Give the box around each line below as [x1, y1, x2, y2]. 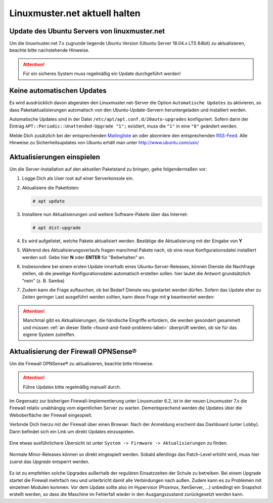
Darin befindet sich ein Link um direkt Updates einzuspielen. [9, 428, 135, 435]
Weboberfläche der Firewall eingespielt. [9, 412, 93, 418]
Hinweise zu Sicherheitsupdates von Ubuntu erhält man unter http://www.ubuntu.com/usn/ [9, 140, 199, 146]
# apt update [32, 198, 65, 204]
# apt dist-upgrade [32, 225, 81, 230]
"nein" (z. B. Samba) [22, 277, 65, 283]
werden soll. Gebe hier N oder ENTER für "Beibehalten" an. [22, 254, 146, 260]
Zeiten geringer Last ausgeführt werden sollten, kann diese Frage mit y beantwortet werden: [22, 294, 215, 300]
